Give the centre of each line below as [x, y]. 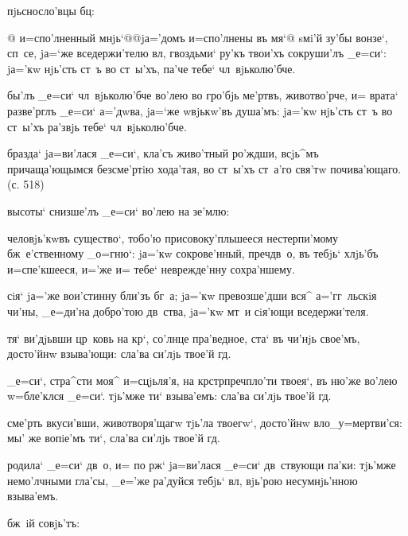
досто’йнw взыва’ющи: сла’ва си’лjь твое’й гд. [119, 353]
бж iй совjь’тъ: [44, 522]
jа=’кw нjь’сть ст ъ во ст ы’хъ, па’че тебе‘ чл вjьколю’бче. [152, 68]
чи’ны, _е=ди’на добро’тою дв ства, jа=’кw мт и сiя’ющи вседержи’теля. [188, 311]
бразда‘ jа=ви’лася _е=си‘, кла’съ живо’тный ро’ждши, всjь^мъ [163, 153]
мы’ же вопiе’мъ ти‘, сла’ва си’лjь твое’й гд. [114, 438]
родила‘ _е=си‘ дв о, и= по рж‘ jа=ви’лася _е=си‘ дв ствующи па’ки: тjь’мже [202, 465]
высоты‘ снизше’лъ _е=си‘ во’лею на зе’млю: [119, 210]
